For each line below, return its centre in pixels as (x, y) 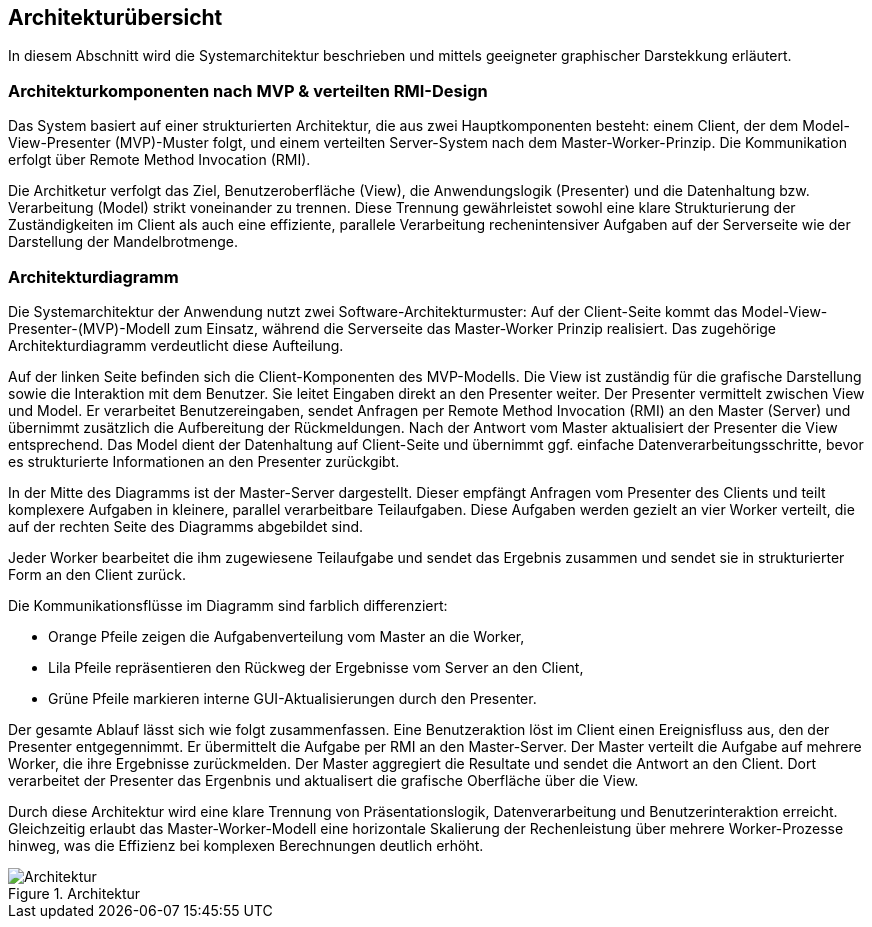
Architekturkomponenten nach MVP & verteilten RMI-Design (248, 90)
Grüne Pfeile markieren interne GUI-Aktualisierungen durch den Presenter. (292, 698)
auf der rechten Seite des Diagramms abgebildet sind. (186, 526)
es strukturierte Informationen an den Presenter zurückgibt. (204, 461)
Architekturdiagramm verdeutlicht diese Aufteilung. (176, 345)
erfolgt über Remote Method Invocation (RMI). (159, 160)
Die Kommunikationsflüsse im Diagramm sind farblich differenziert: (228, 605)
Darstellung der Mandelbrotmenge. (123, 242)
